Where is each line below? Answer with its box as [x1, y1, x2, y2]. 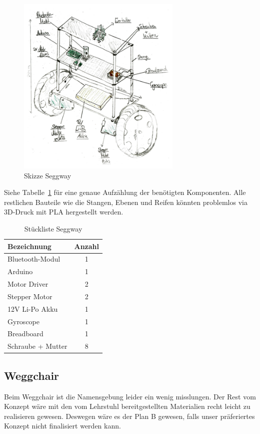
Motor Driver [7, 279, 48, 289]
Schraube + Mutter [7, 341, 67, 351]
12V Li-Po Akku [7, 303, 58, 314]
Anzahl [74, 241, 99, 251]
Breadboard [7, 328, 43, 339]
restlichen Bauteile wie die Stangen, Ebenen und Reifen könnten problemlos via [4, 196, 247, 207]
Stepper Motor [7, 291, 52, 301]
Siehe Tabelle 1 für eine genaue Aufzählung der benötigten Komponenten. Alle [4, 187, 246, 197]
